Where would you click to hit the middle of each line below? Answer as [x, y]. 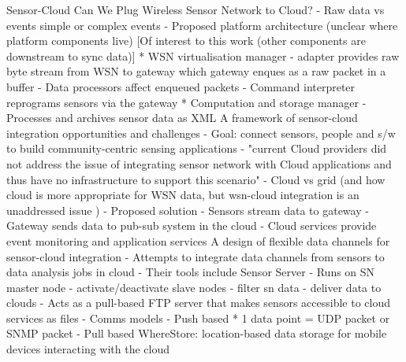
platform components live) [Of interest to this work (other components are [186, 41]
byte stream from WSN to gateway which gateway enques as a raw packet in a [196, 71]
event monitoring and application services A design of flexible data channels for [198, 240]
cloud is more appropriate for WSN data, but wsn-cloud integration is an [183, 195]
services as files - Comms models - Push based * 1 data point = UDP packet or [198, 318]
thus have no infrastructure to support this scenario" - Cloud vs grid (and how [196, 179]
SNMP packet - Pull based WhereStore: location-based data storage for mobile [197, 333]
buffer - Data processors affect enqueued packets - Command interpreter [181, 86]
